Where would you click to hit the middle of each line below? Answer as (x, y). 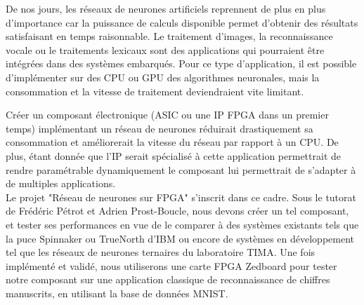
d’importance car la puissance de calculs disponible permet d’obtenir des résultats (182, 22)
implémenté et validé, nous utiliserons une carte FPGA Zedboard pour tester (171, 265)
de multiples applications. (61, 183)
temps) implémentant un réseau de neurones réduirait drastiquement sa (160, 128)
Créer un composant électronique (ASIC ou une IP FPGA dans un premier (167, 115)
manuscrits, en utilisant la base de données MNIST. (117, 293)
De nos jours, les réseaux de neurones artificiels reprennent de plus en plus (166, 8)
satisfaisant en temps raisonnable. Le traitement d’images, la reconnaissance (169, 36)
